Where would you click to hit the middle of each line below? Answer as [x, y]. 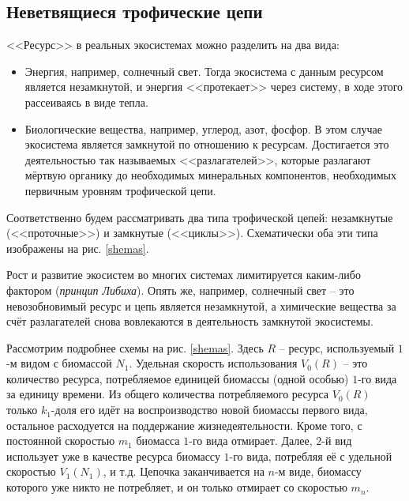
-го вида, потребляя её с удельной [311, 456]
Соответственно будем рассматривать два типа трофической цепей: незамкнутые [200, 217]
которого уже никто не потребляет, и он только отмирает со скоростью [177, 487]
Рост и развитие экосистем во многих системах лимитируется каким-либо [184, 275]
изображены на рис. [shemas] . [78, 248]
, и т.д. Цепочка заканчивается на [184, 471]
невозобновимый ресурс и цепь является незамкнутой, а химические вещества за [201, 305]
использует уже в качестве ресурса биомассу [113, 456]
